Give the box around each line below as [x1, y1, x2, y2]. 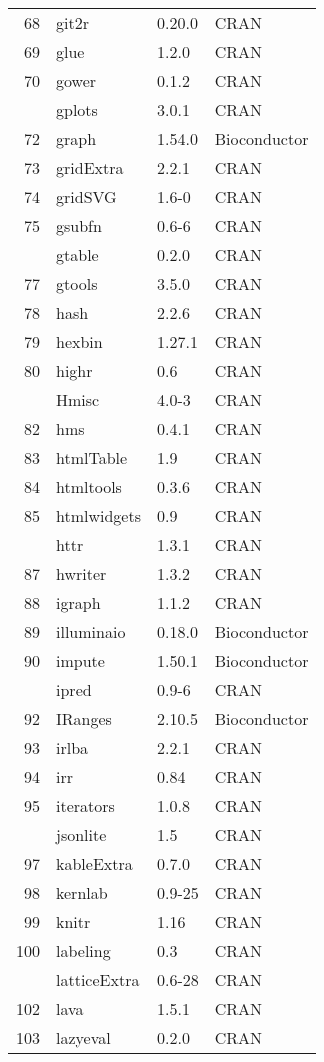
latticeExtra [56, 968, 140, 991]
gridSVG [56, 185, 117, 208]
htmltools [56, 475, 122, 498]
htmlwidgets [56, 504, 141, 527]
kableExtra [56, 852, 133, 875]
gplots [56, 98, 98, 121]
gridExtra [56, 156, 124, 179]
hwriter [56, 562, 107, 585]
